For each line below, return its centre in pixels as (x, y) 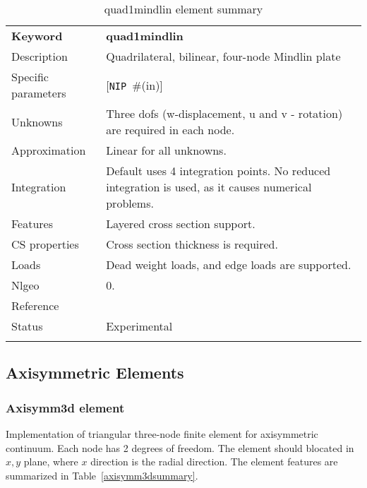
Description (40, 56)
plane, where (51, 462)
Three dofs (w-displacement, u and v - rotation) (224, 113)
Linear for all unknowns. (166, 150)
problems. (130, 203)
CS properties (45, 244)
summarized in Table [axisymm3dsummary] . (102, 475)
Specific (30, 77)
